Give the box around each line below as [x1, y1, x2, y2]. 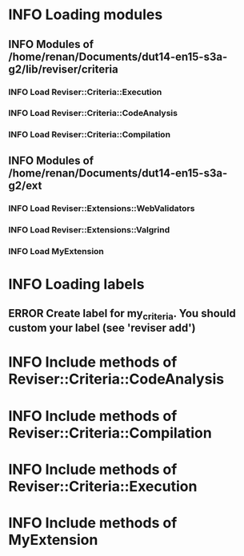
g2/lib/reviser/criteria [8, 62, 118, 76]
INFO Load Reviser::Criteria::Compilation [8, 129, 170, 141]
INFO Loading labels [8, 275, 145, 293]
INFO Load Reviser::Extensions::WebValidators [8, 202, 195, 213]
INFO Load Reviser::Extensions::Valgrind [8, 224, 170, 235]
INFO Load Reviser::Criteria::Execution [8, 86, 162, 97]
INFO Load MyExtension [8, 245, 104, 256]
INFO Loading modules [8, 6, 163, 24]
